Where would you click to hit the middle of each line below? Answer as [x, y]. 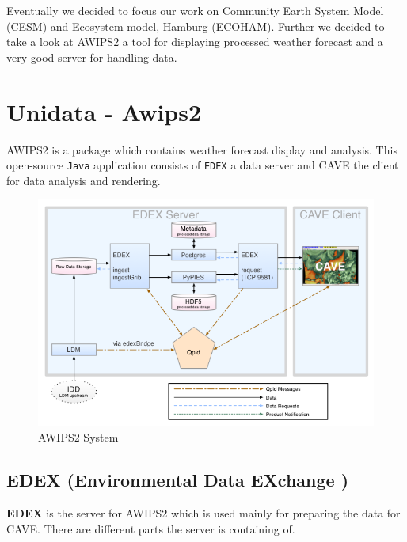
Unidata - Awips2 [104, 111]
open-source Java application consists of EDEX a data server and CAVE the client [203, 165]
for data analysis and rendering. [84, 180]
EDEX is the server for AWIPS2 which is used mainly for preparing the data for [203, 513]
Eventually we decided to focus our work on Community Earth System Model [195, 10]
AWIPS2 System [78, 437]
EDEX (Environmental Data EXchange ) [178, 480]
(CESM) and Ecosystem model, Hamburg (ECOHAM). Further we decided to [196, 26]
